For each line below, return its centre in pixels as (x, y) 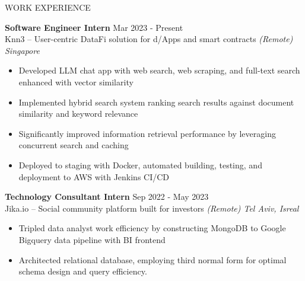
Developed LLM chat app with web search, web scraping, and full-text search (159, 70)
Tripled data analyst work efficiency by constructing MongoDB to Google (152, 228)
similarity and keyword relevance (78, 114)
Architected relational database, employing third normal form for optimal (152, 259)
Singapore (22, 50)
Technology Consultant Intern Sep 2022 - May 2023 (107, 197)
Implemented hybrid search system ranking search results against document (156, 102)
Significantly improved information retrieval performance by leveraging (147, 133)
